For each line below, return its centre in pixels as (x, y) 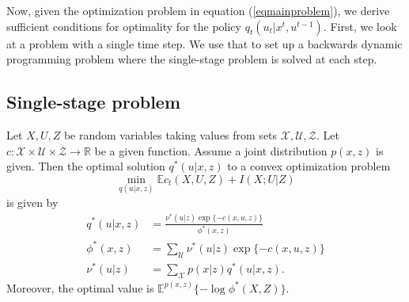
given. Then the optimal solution (86, 166)
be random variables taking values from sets (170, 134)
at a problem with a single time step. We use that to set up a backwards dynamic (204, 43)
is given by (32, 202)
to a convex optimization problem (309, 166)
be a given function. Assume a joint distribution (211, 150)
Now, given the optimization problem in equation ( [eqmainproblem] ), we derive (198, 10)
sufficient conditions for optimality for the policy (124, 26)
